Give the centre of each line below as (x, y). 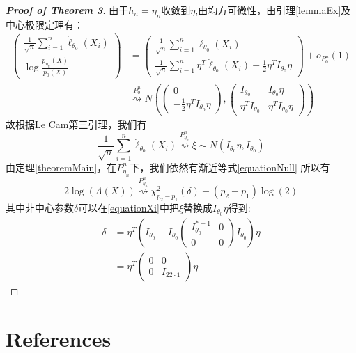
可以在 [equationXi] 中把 (129, 207)
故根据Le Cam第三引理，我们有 (76, 124)
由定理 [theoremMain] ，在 (61, 167)
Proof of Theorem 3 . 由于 (67, 10)
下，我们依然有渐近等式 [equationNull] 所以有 (230, 167)
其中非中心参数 (40, 207)
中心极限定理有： (45, 24)
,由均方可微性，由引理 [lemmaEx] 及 (273, 10)
